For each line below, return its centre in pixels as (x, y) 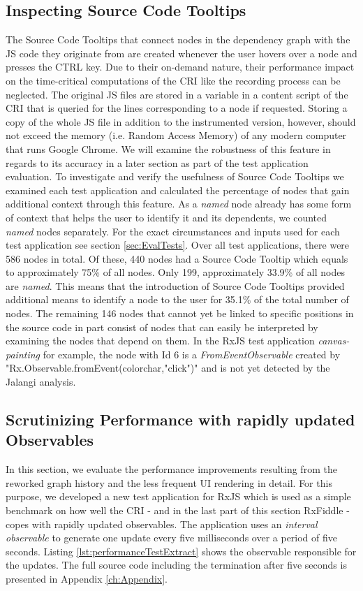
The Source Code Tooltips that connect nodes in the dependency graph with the (178, 39)
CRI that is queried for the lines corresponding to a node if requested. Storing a (177, 108)
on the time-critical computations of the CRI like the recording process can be (173, 80)
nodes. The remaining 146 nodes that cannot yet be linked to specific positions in (180, 313)
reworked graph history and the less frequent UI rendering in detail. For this (169, 482)
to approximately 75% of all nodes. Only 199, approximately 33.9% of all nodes (175, 272)
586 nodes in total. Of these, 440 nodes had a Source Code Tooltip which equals (177, 258)
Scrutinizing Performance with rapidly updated (180, 419)
